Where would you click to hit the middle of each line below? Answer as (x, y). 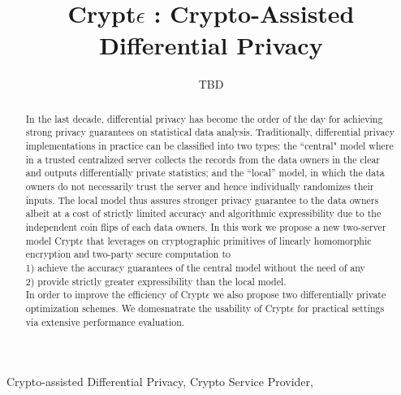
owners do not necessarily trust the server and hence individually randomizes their (200, 186)
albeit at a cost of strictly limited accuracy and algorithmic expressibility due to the (203, 213)
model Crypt (52, 240)
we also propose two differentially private (300, 295)
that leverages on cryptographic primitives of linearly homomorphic (229, 240)
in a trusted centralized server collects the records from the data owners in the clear (203, 159)
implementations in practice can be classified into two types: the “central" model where (209, 146)
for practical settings (341, 308)
